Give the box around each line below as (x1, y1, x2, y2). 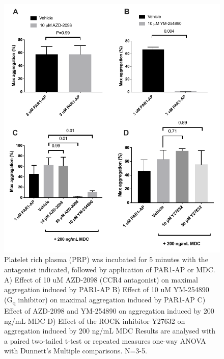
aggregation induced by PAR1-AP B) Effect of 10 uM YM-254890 (4, 284, 209, 295)
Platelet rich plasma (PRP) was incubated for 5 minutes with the (4, 254, 208, 265)
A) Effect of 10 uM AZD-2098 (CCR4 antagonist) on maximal (4, 274, 198, 285)
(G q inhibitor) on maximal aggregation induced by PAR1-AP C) (4, 294, 206, 306)
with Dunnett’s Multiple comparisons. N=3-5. (4, 345, 147, 356)
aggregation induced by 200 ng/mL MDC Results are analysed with (4, 325, 216, 336)
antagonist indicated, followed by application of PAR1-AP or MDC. (4, 264, 215, 275)
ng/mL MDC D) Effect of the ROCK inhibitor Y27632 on (4, 315, 185, 326)
